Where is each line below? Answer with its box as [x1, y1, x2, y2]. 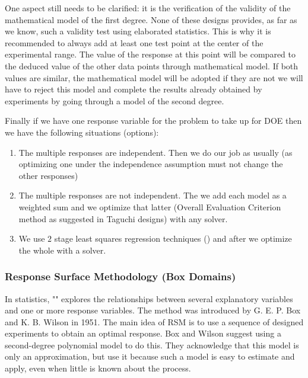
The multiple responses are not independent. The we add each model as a [18, 189, 287, 201]
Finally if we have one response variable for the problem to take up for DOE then [5, 114, 302, 127]
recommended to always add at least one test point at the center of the [5, 36, 263, 49]
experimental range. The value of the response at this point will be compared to [5, 48, 296, 60]
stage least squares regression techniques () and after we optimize [54, 232, 292, 245]
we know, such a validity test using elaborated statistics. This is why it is [5, 25, 271, 37]
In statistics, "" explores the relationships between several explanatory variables [5, 292, 293, 305]
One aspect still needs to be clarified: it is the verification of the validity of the [5, 2, 291, 14]
